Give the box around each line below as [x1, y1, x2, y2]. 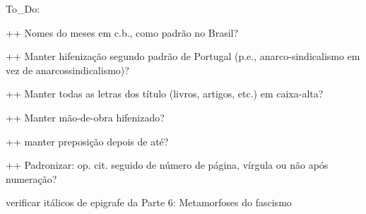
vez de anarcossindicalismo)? [6, 62, 129, 77]
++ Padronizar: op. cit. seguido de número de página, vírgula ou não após [6, 157, 329, 172]
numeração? [6, 171, 57, 186]
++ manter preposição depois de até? [6, 133, 169, 148]
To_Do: [6, 1, 40, 16]
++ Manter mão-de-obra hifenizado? [6, 109, 165, 124]
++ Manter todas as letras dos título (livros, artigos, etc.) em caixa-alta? [6, 86, 324, 101]
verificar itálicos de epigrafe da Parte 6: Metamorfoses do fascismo [6, 195, 292, 210]
